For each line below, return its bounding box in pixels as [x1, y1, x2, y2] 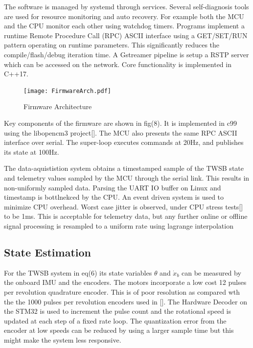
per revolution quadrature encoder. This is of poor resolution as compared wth [4, 286, 240, 297]
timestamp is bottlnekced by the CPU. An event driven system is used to [4, 192, 224, 202]
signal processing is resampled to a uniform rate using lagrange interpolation [4, 220, 233, 231]
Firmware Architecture [23, 101, 92, 112]
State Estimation [4, 244, 91, 259]
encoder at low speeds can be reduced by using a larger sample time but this [4, 325, 234, 335]
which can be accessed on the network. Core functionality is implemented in [4, 59, 231, 69]
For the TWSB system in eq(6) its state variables [4, 267, 152, 278]
